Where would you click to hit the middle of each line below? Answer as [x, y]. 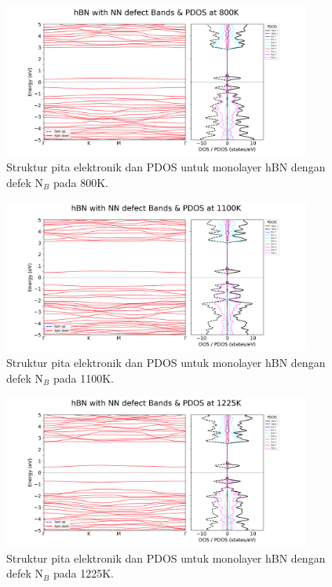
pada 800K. [80, 182]
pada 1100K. [83, 378]
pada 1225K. [83, 573]
